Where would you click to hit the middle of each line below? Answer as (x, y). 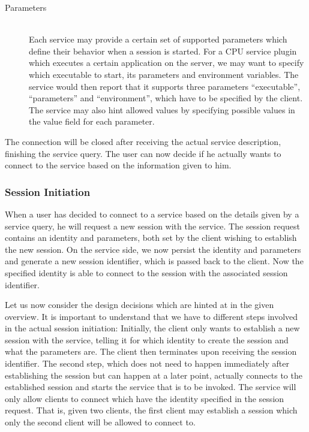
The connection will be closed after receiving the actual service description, (143, 141)
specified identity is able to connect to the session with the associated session (146, 272)
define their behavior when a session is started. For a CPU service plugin (163, 51)
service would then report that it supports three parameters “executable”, (165, 86)
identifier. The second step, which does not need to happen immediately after (147, 363)
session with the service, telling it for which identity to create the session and (147, 339)
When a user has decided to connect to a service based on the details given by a (152, 214)
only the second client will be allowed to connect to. (100, 422)
